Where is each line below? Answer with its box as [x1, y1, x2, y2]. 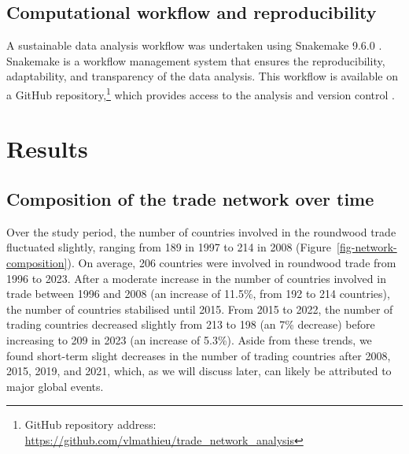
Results [6, 132, 88, 165]
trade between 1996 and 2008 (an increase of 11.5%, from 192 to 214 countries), [6, 285, 390, 302]
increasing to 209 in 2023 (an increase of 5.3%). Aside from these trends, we [6, 331, 372, 348]
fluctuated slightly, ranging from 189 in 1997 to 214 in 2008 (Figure [6, 239, 332, 255]
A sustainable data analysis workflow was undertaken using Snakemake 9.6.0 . [6, 37, 382, 54]
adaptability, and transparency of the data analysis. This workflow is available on [6, 68, 398, 84]
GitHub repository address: [24, 416, 157, 433]
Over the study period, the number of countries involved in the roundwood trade [6, 223, 396, 240]
